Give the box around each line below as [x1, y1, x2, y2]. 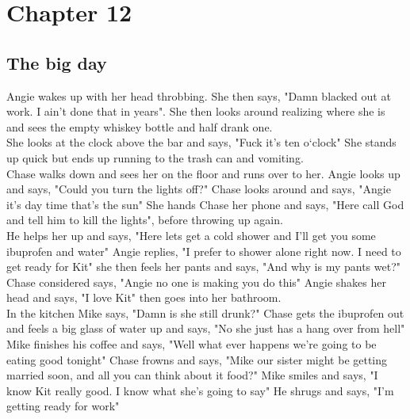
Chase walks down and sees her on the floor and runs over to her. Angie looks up [6, 165, 400, 181]
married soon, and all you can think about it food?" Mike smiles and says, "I [6, 367, 378, 383]
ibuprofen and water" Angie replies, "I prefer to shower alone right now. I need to [6, 242, 401, 259]
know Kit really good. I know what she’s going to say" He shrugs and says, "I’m [6, 382, 394, 398]
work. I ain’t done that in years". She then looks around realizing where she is [6, 103, 385, 120]
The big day [6, 50, 107, 74]
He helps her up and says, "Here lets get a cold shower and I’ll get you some [6, 227, 376, 243]
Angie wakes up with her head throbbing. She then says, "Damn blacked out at [6, 87, 391, 104]
